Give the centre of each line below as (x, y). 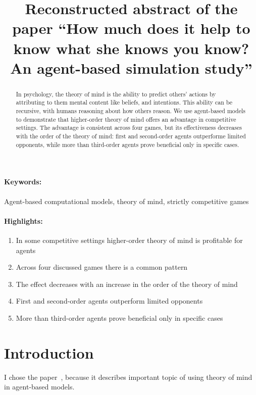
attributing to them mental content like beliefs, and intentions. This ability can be (124, 102)
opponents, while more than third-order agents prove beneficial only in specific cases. (127, 144)
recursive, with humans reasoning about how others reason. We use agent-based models (131, 111)
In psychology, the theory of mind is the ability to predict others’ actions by (116, 94)
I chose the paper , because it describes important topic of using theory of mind (128, 377)
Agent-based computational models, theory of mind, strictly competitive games (126, 201)
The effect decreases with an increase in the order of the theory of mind (127, 284)
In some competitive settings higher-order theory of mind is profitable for (129, 240)
